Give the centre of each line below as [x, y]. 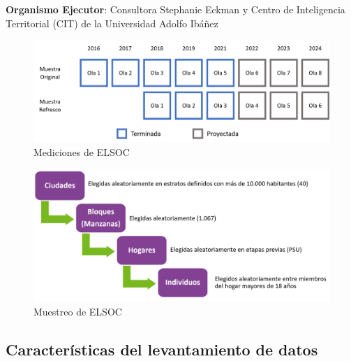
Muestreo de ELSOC [78, 311]
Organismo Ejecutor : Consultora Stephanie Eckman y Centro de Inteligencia [175, 9]
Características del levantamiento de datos [162, 349]
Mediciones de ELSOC [82, 151]
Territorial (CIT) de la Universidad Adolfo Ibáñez [112, 23]
